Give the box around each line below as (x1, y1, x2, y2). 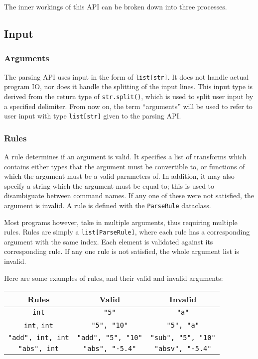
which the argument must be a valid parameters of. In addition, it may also (4, 171, 235, 181)
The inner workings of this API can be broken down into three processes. (4, 1, 227, 11)
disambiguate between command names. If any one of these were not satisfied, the (4, 190, 255, 201)
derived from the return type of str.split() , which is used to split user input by (4, 91, 254, 101)
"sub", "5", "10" (150, 334, 216, 342)
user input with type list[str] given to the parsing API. (4, 111, 181, 121)
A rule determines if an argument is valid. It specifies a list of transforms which (4, 151, 247, 161)
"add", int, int (8, 334, 69, 342)
